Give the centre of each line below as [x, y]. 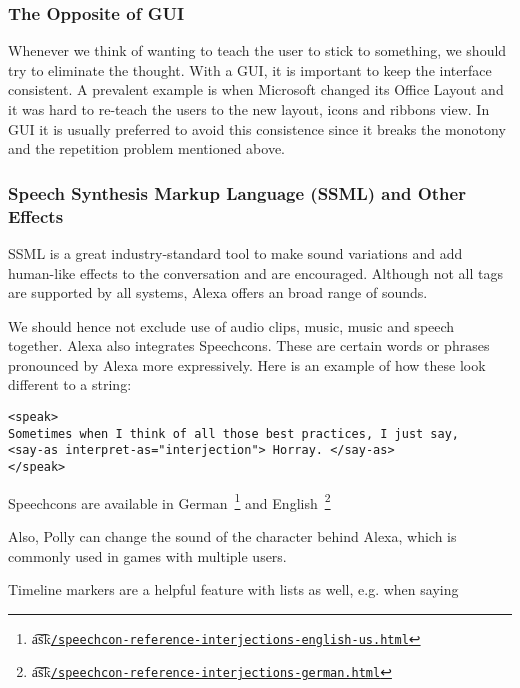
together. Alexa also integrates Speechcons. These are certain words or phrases [249, 345]
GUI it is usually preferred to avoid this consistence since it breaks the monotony [257, 128]
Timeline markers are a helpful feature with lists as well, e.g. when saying [233, 589]
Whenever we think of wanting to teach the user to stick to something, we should [257, 50]
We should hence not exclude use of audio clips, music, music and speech [231, 325]
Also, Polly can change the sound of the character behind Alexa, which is [232, 535]
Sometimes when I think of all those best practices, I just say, [234, 433]
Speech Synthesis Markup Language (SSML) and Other [237, 192]
